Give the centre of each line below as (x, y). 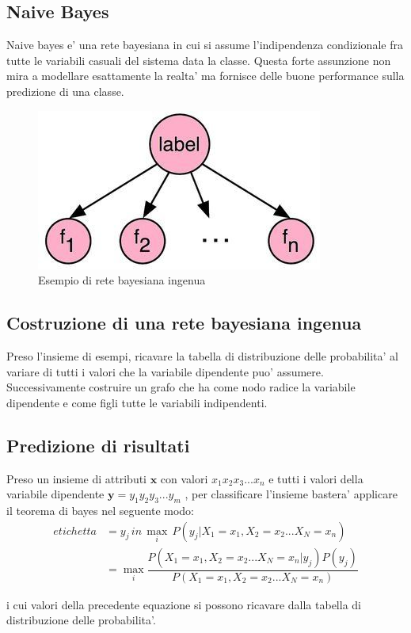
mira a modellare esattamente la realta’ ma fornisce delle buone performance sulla (205, 76)
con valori (184, 478)
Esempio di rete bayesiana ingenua (122, 280)
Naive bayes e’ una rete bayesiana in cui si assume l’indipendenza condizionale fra (205, 45)
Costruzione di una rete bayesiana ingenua (184, 323)
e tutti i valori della (316, 478)
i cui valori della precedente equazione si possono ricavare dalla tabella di (184, 604)
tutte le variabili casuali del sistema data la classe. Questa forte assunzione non (199, 60)
